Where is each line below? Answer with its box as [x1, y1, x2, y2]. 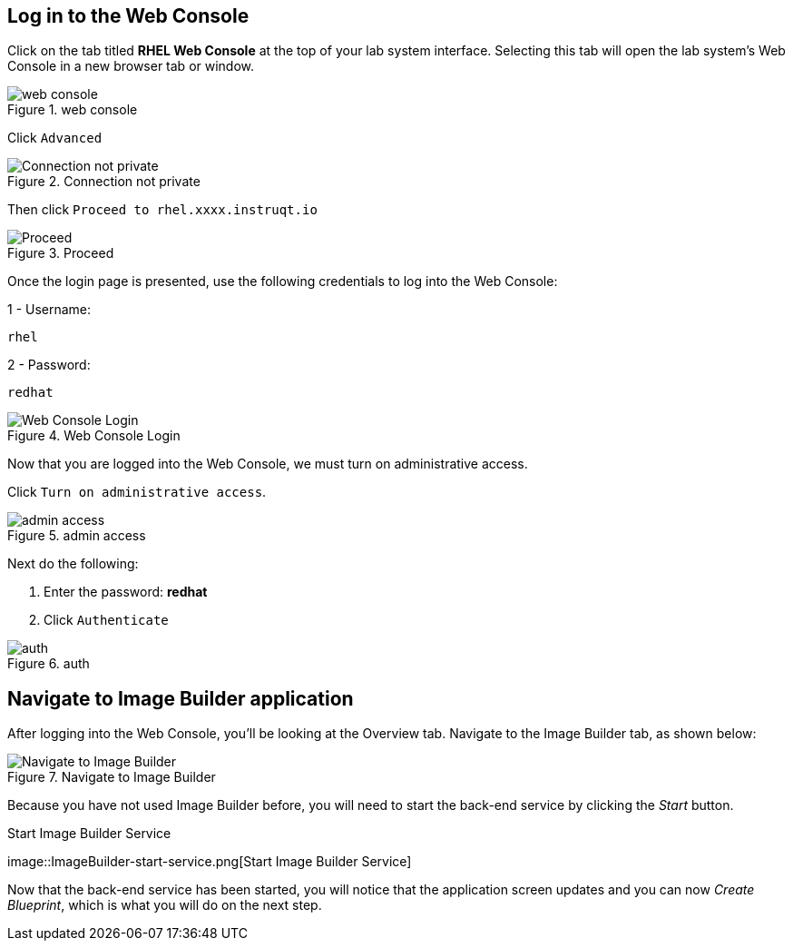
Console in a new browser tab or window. [7, 58, 255, 74]
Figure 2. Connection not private [7, 173, 201, 190]
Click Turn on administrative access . [7, 484, 267, 500]
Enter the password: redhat [44, 584, 208, 600]
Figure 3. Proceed [7, 245, 114, 262]
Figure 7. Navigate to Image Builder [7, 769, 216, 785]
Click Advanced [7, 130, 103, 146]
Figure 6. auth [7, 656, 90, 672]
